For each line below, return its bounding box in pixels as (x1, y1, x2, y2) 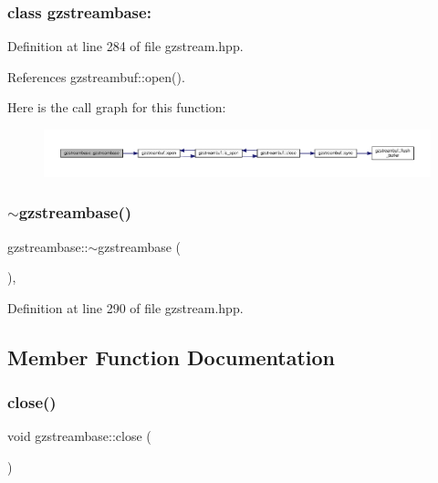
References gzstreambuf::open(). (7, 67, 185, 86)
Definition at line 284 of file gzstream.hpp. (7, 37, 244, 56)
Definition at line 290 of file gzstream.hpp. (7, 298, 244, 317)
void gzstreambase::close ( (7, 426, 151, 446)
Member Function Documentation (7, 342, 336, 371)
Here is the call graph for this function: (7, 98, 226, 117)
